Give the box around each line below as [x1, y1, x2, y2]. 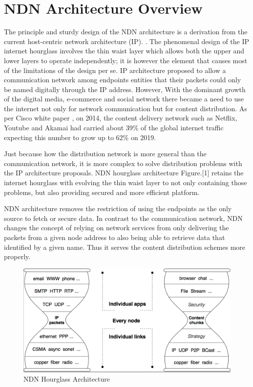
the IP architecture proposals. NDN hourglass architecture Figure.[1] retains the [4, 168, 244, 178]
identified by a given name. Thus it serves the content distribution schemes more [4, 242, 246, 252]
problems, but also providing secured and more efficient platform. [4, 187, 200, 197]
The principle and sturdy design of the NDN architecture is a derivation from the [4, 26, 248, 37]
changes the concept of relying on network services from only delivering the [4, 222, 229, 233]
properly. [4, 251, 31, 262]
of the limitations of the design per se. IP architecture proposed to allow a [4, 65, 226, 75]
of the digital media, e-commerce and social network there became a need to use [4, 94, 244, 104]
